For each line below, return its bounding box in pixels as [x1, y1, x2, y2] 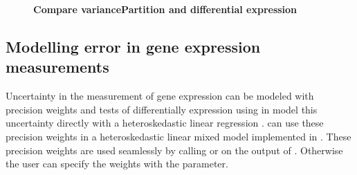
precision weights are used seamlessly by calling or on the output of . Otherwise [6, 142, 343, 157]
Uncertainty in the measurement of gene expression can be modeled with [6, 89, 314, 103]
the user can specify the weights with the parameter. [6, 156, 228, 171]
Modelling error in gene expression [6, 35, 261, 57]
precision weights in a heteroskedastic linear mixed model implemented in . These [6, 129, 351, 143]
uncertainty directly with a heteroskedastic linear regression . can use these [6, 116, 324, 130]
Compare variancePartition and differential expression [33, 2, 297, 16]
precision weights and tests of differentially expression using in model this [6, 102, 318, 116]
